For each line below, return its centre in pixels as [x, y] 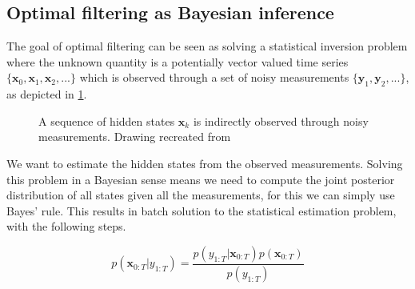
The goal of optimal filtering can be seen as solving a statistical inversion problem [207, 46]
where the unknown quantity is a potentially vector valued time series [178, 61]
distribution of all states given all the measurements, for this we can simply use [201, 195]
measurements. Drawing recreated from [135, 136]
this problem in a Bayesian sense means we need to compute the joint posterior [201, 179]
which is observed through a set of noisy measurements [214, 77]
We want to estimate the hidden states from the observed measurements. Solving [205, 163]
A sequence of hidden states [107, 120]
